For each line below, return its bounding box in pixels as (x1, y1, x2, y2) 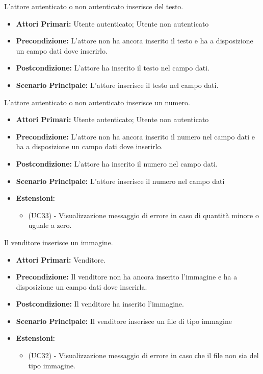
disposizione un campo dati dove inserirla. (16, 281, 147, 292)
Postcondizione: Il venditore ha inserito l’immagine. (16, 298, 184, 309)
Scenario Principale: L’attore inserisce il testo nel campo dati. (16, 79, 219, 90)
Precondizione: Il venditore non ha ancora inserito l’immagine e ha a (16, 271, 238, 282)
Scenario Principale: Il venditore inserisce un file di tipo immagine (16, 315, 232, 326)
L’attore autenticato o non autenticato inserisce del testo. (4, 1, 183, 11)
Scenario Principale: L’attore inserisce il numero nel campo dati (16, 175, 225, 186)
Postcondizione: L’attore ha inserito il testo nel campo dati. (16, 62, 209, 73)
